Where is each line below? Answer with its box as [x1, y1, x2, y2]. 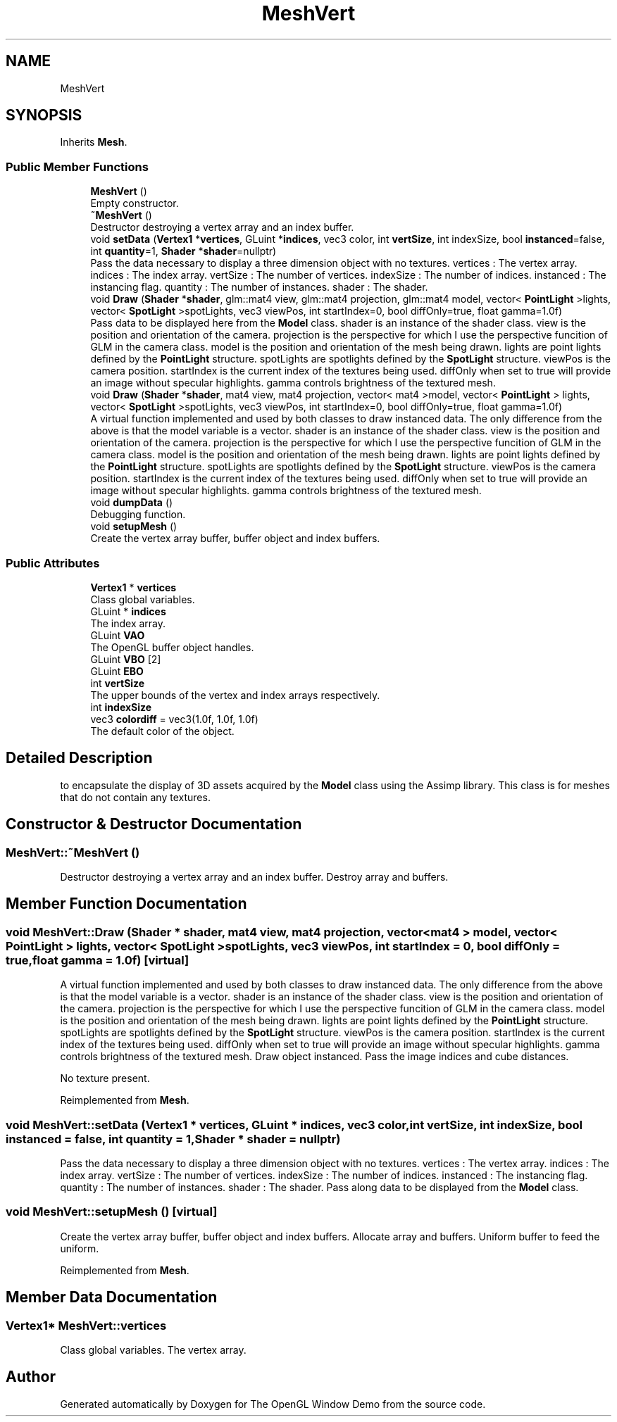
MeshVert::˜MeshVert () [6, 845, 140, 860]
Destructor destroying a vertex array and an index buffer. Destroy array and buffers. [60, 871, 449, 883]
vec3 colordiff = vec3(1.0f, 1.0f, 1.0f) [90, 712, 258, 725]
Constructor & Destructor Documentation [6, 815, 302, 833]
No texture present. [60, 1072, 150, 1085]
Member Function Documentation [6, 895, 247, 913]
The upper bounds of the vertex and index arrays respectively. [90, 688, 380, 701]
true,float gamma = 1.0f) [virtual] [6, 952, 189, 967]
